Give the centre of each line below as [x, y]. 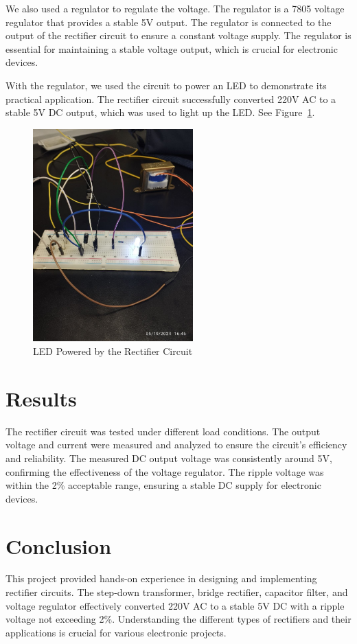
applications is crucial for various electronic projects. [116, 632]
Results [41, 398]
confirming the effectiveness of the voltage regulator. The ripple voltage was [165, 471]
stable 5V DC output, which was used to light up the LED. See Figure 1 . [160, 112]
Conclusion [59, 545]
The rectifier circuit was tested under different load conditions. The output [163, 431]
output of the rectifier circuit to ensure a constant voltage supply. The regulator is [178, 35]
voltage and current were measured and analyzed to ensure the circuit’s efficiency [176, 445]
